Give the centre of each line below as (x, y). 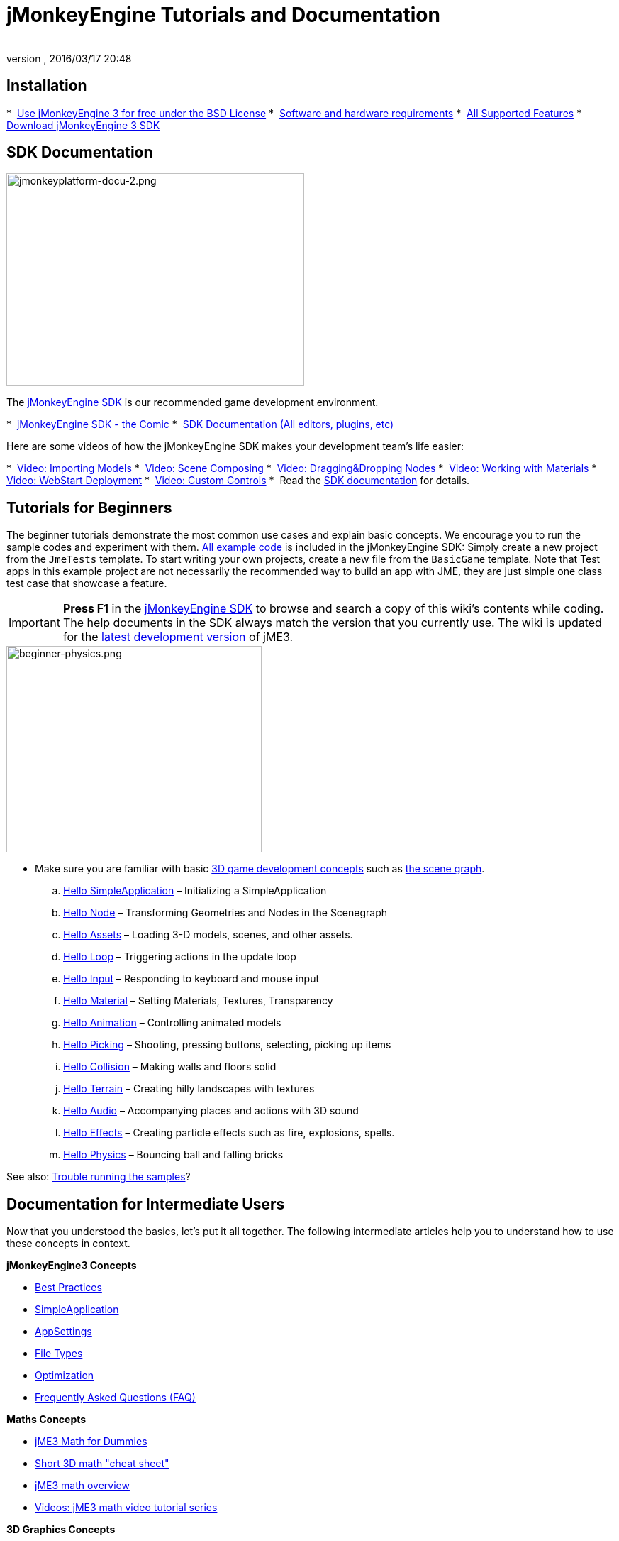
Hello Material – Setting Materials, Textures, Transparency (198, 1001)
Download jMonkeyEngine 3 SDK (83, 125)
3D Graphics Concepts (61, 1530)
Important (34, 623)
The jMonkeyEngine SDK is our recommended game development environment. (193, 402)
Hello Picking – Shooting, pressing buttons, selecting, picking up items (227, 1045)
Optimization (65, 1376)
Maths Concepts (46, 1420)
